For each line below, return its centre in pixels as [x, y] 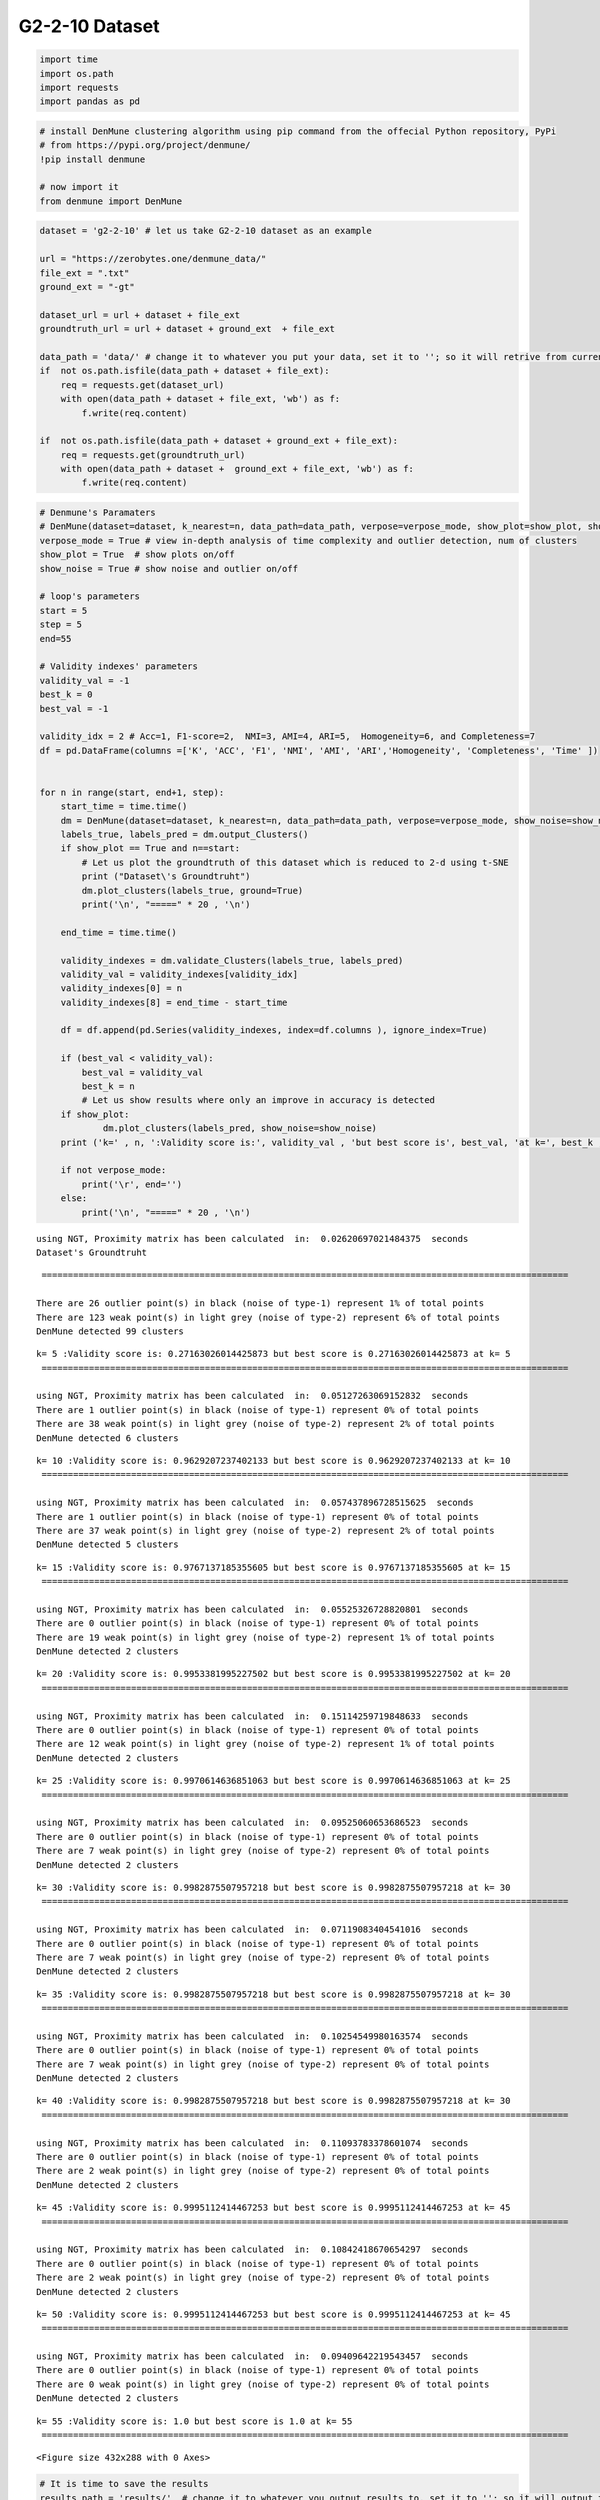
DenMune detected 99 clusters [110, 1331]
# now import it [79, 187]
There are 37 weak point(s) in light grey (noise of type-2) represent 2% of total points [265, 1530]
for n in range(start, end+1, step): [132, 792]
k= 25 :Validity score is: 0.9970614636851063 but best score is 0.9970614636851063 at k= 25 [273, 1781]
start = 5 [63, 610]
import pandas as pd [89, 101]
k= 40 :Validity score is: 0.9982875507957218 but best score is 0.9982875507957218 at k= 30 [273, 2101]
